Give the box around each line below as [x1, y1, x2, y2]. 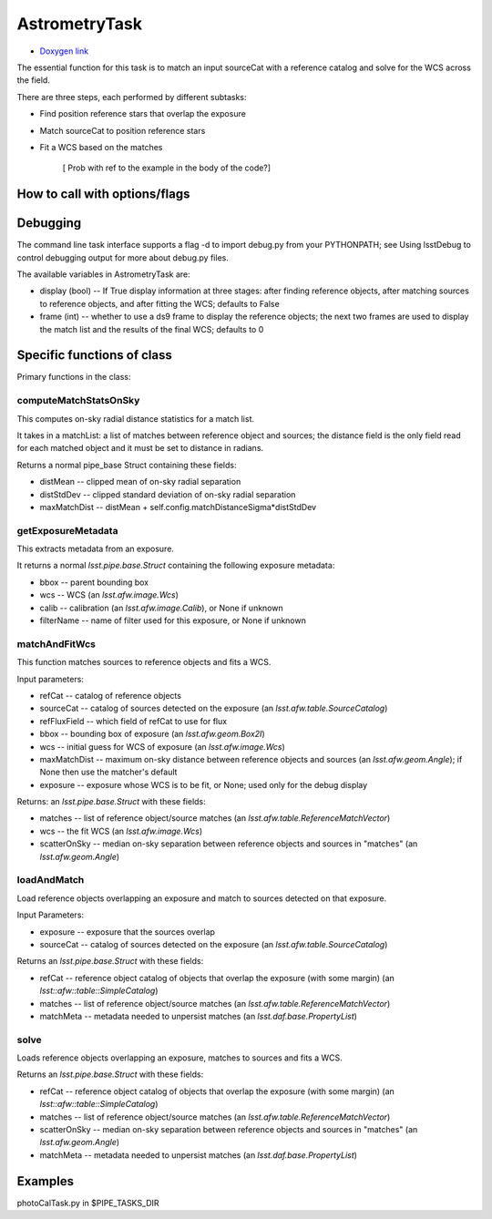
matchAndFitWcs [16, 638, 96, 650]
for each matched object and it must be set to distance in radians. [16, 443, 264, 454]
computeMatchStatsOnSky [16, 394, 140, 407]
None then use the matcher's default [39, 766, 178, 778]
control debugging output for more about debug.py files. [16, 251, 230, 263]
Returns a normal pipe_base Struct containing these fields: [16, 459, 237, 470]
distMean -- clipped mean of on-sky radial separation [39, 476, 241, 487]
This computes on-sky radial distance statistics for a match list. [16, 413, 255, 424]
